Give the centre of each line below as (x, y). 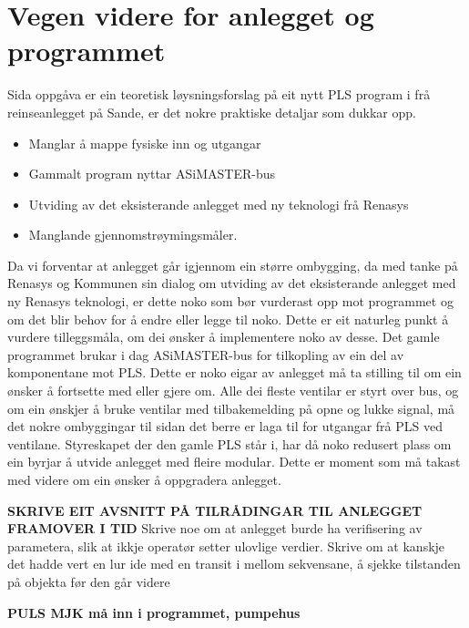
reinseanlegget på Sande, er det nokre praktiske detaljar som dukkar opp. (212, 112)
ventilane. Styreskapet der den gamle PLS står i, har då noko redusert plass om (229, 443)
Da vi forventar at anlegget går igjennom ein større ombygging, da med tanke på (233, 265)
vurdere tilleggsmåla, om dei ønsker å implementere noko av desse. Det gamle (224, 337)
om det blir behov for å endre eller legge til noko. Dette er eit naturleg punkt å (228, 319)
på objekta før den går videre (89, 581)
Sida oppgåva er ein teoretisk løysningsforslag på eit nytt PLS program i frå (219, 94)
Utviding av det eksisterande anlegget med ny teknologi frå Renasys (219, 204)
